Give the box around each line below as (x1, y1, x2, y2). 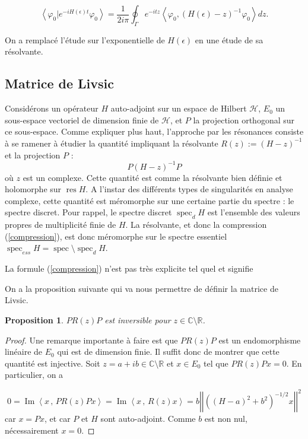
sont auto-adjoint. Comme (100, 412, 196, 425)
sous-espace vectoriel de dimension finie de (5, 113, 159, 126)
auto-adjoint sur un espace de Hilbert (110, 102, 247, 114)
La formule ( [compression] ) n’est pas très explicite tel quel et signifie (5, 262, 253, 275)
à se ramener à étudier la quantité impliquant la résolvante (5, 136, 218, 149)
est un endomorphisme (218, 333, 301, 346)
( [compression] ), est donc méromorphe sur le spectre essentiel (5, 230, 227, 242)
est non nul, (204, 412, 247, 425)
